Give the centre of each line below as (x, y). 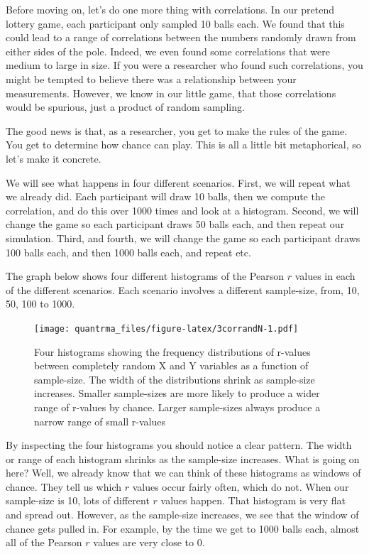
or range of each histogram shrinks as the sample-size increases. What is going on (183, 458)
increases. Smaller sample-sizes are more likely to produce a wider (177, 393)
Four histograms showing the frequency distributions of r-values (172, 351)
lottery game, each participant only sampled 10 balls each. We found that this (175, 23)
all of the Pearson (44, 542)
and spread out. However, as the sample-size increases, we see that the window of (182, 515)
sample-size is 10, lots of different (78, 500)
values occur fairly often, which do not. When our (241, 486)
